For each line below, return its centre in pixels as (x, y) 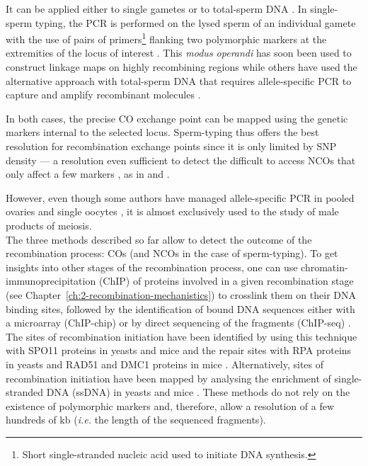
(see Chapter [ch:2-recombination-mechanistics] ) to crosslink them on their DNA (181, 294)
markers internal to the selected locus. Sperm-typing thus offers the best (162, 132)
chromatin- (324, 267)
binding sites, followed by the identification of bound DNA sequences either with (180, 308)
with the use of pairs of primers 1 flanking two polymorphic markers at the (166, 38)
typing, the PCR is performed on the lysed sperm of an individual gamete (195, 22)
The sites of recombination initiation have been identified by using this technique (182, 336)
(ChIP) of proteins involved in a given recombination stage (226, 281)
